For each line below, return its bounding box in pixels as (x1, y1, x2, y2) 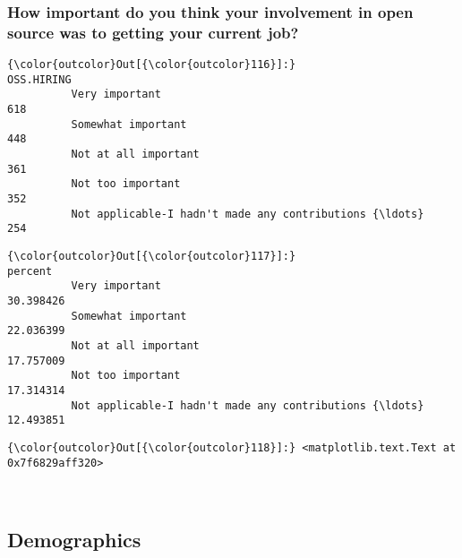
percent (7, 264, 53, 278)
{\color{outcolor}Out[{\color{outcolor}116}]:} (7, 58, 296, 72)
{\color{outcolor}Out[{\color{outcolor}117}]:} (7, 250, 296, 263)
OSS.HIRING (7, 73, 72, 86)
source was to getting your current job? (7, 21, 299, 43)
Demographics (7, 526, 141, 554)
